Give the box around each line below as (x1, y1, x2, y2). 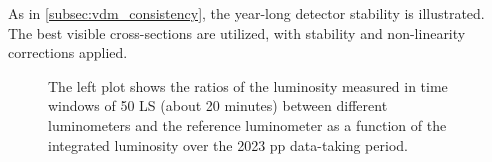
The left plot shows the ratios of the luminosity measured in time (48, 75, 448, 96)
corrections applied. (8, 42, 128, 63)
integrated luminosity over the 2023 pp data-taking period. (48, 134, 408, 155)
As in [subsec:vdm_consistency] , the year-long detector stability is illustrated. (8, 3, 485, 23)
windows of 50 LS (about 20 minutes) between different (48, 95, 388, 116)
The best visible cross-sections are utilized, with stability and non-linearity (8, 22, 466, 43)
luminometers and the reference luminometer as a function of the (48, 114, 447, 135)
